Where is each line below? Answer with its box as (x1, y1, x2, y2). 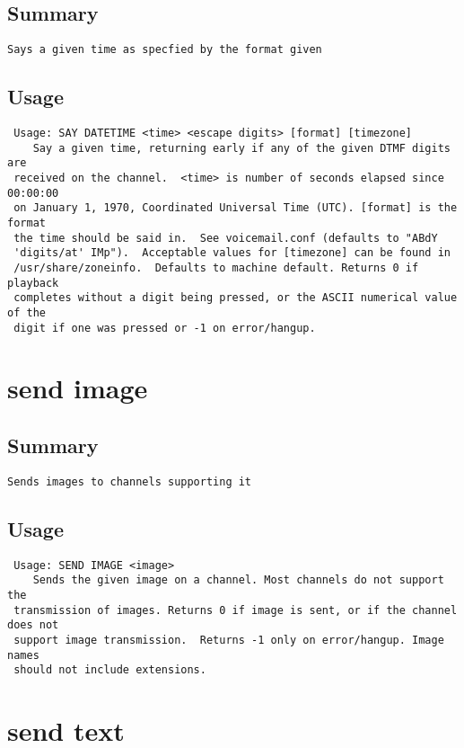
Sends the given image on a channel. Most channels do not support (32, 574, 444, 587)
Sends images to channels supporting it (7, 475, 252, 488)
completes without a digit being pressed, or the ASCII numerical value (13, 291, 458, 305)
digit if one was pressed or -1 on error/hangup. (13, 321, 316, 334)
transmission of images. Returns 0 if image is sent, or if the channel (13, 603, 458, 617)
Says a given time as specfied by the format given (7, 43, 322, 57)
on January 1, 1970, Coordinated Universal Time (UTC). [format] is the (13, 201, 458, 215)
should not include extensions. (13, 663, 206, 677)
